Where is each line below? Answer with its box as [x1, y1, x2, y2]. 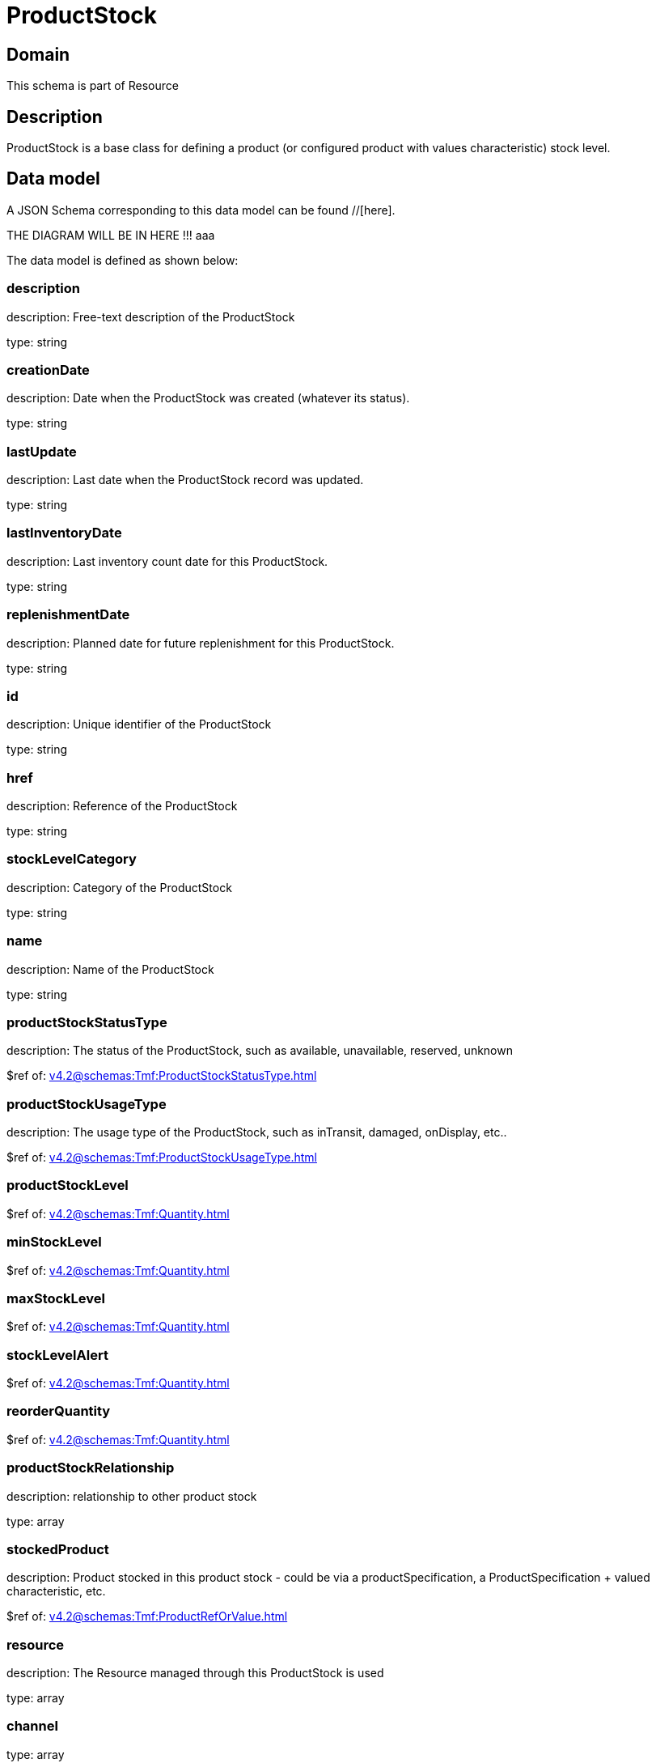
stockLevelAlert [6, 1346, 108, 1363]
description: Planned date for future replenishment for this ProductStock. [6, 635, 395, 650]
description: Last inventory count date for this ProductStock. [6, 554, 328, 568]
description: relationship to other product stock [6, 1489, 257, 1503]
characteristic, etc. [6, 1584, 106, 1599]
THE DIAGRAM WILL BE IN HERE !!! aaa [6, 227, 215, 242]
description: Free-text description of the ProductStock [6, 309, 295, 324]
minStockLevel [6, 1234, 102, 1251]
